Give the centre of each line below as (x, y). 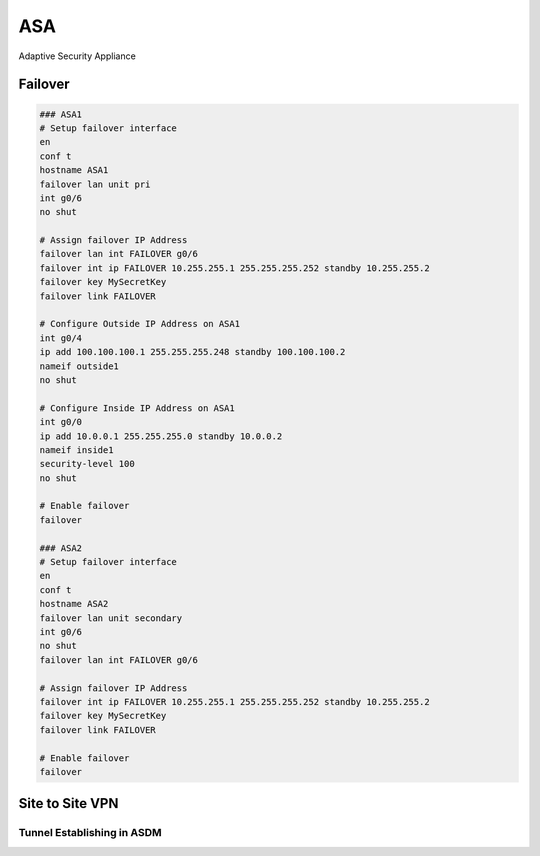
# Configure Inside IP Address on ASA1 (137, 408)
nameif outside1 (79, 366)
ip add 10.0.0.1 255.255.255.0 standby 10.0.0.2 (161, 436)
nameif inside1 (76, 449)
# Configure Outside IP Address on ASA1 (139, 324)
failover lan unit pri (95, 184)
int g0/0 (61, 422)
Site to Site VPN (68, 803)
